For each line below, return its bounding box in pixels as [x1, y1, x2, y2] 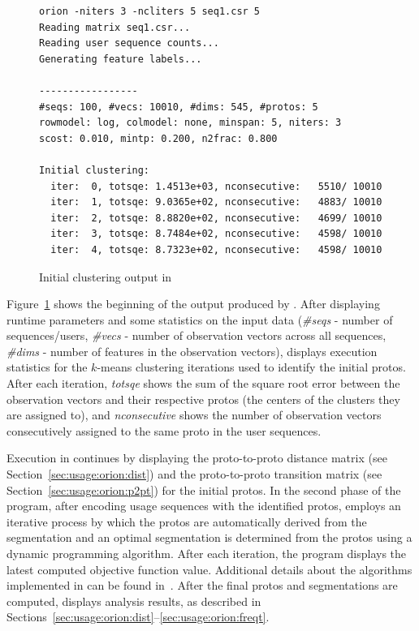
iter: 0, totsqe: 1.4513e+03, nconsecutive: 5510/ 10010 [50, 180, 382, 192]
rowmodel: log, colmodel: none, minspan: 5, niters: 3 [39, 117, 342, 129]
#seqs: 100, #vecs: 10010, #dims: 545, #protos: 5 [39, 101, 318, 113]
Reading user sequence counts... [39, 37, 219, 49]
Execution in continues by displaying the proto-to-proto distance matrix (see [6, 449, 387, 466]
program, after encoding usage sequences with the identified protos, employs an [6, 497, 401, 514]
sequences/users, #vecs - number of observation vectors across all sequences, [6, 327, 387, 344]
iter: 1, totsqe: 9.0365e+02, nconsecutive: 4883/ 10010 [50, 196, 382, 208]
